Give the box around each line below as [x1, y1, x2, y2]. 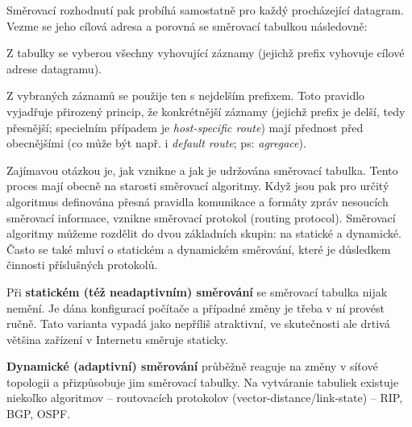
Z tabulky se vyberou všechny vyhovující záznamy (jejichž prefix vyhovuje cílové [6, 44, 405, 61]
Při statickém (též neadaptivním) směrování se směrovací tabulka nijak [6, 283, 388, 300]
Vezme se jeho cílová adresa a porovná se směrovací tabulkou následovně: [6, 17, 368, 34]
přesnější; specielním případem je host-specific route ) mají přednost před [6, 118, 364, 135]
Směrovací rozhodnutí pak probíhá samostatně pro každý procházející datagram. [6, 2, 404, 18]
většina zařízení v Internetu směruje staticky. [6, 330, 228, 347]
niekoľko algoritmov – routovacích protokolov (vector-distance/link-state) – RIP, [6, 389, 403, 406]
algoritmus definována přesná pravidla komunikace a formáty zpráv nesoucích [6, 193, 389, 209]
